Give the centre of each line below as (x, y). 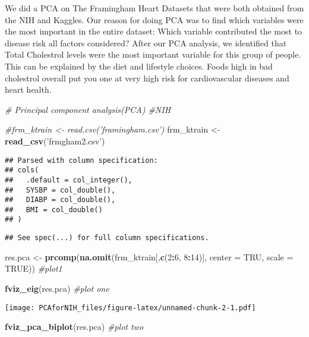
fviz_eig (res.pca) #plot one (57, 288)
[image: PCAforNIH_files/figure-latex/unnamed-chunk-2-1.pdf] (130, 308)
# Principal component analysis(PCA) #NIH (88, 109)
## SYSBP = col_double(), (60, 190)
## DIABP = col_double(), (60, 200)
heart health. (28, 89)
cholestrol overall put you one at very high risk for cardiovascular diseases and (147, 78)
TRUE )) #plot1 (34, 268)
